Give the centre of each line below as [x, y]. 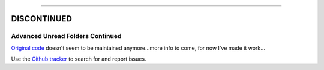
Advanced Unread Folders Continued [66, 36]
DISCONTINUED [41, 19]
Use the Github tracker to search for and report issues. [79, 59]
